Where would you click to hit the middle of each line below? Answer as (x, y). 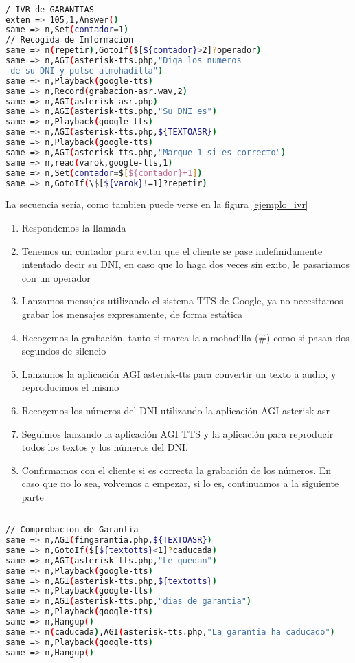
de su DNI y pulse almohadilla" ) (87, 70)
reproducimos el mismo (70, 387)
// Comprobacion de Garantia (72, 530)
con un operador (56, 277)
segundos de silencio (64, 351)
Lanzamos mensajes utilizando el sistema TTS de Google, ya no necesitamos (182, 301)
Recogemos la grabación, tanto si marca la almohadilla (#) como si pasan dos (185, 337)
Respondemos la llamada (74, 227)
